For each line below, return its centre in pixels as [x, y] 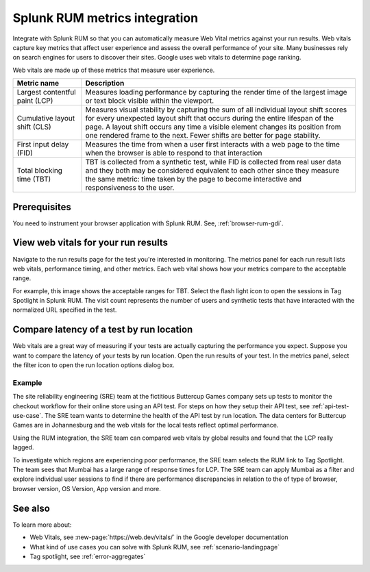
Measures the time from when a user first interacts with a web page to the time [213, 145]
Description [105, 84]
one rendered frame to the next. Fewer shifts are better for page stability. [203, 136]
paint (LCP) [35, 101]
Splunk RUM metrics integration [106, 18]
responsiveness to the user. [130, 188]
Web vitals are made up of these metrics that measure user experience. [114, 70]
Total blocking [40, 171]
